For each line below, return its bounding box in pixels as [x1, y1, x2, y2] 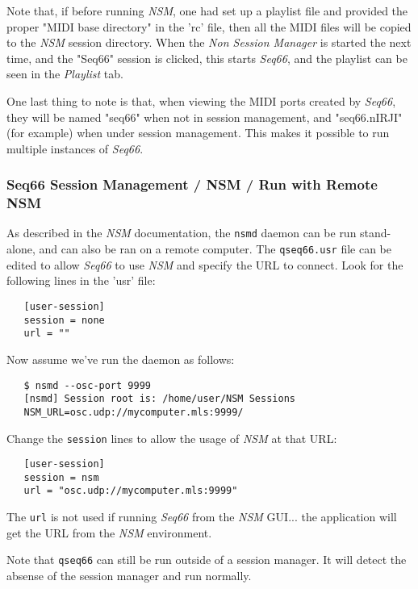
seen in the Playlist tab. [6, 65, 123, 82]
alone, [6, 240, 36, 257]
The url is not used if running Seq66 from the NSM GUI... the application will [6, 508, 397, 525]
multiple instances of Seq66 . [6, 140, 144, 157]
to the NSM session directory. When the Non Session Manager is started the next [6, 34, 412, 51]
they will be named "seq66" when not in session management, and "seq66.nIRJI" [6, 108, 403, 125]
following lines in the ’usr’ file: [6, 272, 156, 289]
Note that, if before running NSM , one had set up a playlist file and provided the [6, 2, 408, 19]
